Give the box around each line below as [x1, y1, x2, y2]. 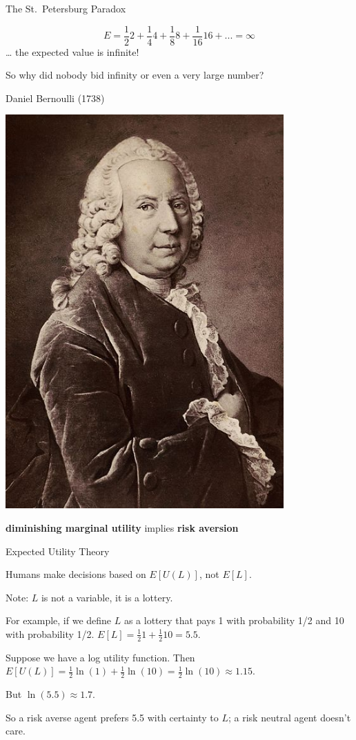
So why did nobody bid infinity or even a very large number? [6, 68, 264, 82]
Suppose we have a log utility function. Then [6, 650, 195, 664]
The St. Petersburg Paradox [6, 1, 126, 15]
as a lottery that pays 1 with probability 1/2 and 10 [123, 613, 344, 628]
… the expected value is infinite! [6, 44, 139, 59]
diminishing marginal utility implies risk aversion [6, 520, 239, 534]
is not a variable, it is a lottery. [41, 590, 173, 604]
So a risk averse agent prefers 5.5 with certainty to [6, 710, 219, 724]
